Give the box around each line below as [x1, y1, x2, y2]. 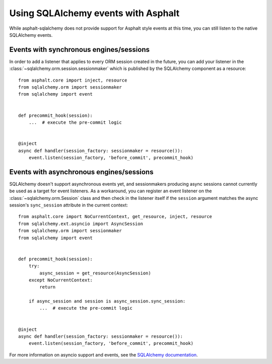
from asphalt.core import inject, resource [18, 77, 127, 83]
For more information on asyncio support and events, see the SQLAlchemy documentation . [9, 351, 198, 357]
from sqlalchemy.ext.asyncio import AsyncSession [18, 221, 144, 227]
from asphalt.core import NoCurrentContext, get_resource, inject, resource [18, 214, 213, 220]
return [39, 284, 56, 290]
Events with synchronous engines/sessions [9, 45, 150, 54]
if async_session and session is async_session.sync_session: [28, 299, 186, 304]
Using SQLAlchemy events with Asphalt [9, 8, 180, 19]
